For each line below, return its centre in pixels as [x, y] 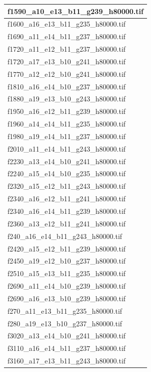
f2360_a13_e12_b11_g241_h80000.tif [67, 223]
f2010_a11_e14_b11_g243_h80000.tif [67, 148]
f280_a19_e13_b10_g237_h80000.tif [65, 323]
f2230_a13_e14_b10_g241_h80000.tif [67, 161]
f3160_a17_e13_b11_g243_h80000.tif [67, 361]
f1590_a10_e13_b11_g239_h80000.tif [75, 11]
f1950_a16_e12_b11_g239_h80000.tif [67, 111]
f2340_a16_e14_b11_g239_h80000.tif [67, 211]
